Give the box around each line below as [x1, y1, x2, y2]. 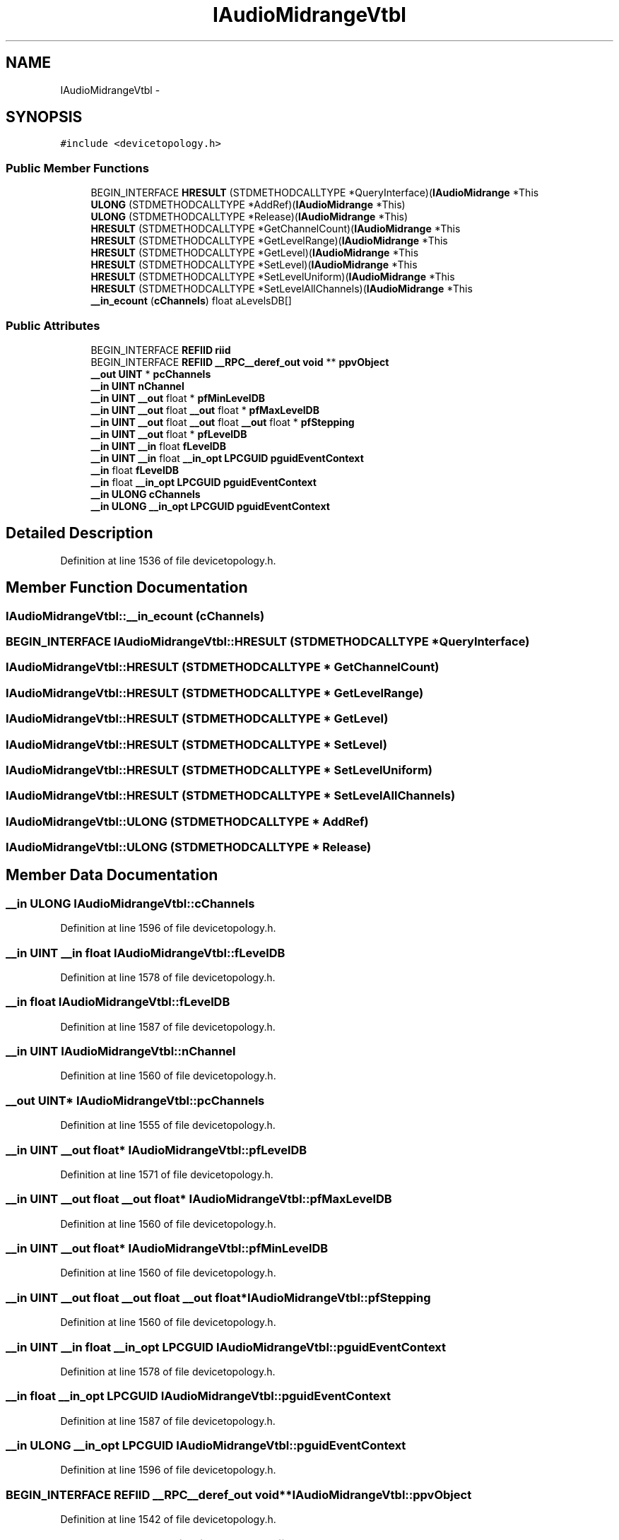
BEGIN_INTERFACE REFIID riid [90, 343, 231, 356]
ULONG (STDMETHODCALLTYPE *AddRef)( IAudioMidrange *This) [90, 199, 406, 211]
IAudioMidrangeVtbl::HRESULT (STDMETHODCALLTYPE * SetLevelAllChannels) [6, 788, 456, 803]
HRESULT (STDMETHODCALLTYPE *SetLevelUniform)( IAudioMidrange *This [90, 271, 455, 283]
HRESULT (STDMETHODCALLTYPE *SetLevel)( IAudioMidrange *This [90, 259, 418, 271]
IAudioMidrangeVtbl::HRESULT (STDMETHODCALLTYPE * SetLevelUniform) [6, 762, 432, 777]
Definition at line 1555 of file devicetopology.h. [60, 1119, 276, 1132]
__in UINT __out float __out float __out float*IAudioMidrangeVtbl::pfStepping [6, 1290, 431, 1305]
